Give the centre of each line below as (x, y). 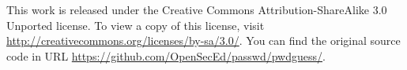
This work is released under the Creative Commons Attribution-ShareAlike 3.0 (197, 9)
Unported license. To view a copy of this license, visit (136, 25)
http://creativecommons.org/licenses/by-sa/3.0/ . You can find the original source (203, 41)
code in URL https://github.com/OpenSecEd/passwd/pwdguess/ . (166, 55)
